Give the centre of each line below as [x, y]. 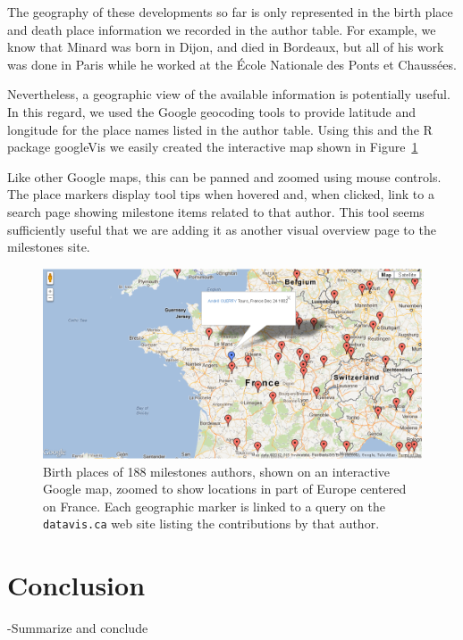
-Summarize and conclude [78, 628]
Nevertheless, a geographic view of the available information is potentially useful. [229, 94]
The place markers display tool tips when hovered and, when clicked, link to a [221, 194]
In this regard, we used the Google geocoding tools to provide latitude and [212, 111]
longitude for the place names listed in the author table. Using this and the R [220, 129]
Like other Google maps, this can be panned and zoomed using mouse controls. [224, 176]
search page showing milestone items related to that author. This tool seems [216, 211]
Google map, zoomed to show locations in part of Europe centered [225, 489]
